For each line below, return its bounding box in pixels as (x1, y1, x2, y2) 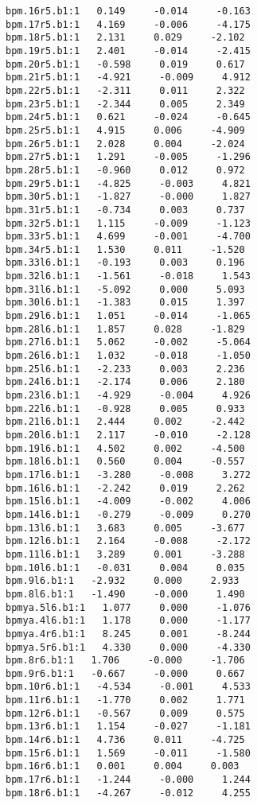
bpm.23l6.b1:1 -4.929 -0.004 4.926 (6, 390, 251, 402)
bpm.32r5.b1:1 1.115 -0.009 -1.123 (6, 217, 251, 229)
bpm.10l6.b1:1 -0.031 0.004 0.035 (6, 562, 245, 574)
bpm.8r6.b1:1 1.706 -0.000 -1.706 (6, 655, 245, 667)
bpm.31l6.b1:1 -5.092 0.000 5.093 (6, 283, 245, 295)
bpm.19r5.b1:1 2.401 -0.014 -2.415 (6, 45, 251, 56)
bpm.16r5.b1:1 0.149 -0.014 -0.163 (6, 6, 251, 17)
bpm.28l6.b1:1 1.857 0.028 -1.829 (6, 323, 245, 335)
